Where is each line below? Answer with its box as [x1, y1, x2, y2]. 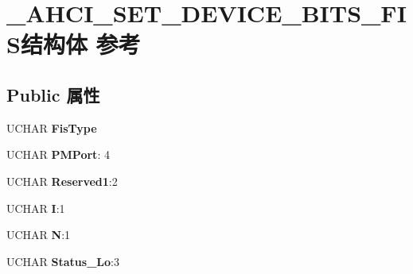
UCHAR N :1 [6, 226, 71, 243]
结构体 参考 [20, 28, 141, 60]
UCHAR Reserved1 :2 [6, 172, 118, 189]
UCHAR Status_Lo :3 [6, 253, 119, 269]
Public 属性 [6, 82, 100, 106]
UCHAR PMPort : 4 [6, 146, 110, 163]
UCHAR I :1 [6, 199, 65, 216]
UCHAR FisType [6, 119, 97, 136]
